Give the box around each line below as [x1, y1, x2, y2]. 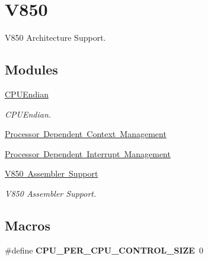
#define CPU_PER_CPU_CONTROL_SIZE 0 [5, 243, 203, 256]
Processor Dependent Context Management [5, 128, 167, 140]
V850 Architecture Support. [5, 31, 106, 44]
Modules [5, 60, 58, 79]
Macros [5, 216, 50, 234]
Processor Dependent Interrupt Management [5, 147, 171, 160]
